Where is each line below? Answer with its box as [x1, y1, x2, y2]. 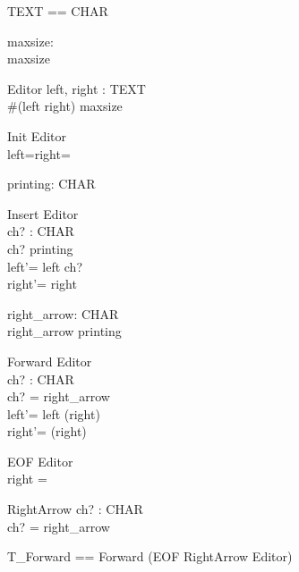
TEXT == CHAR [7, 2, 108, 20]
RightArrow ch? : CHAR [7, 500, 143, 518]
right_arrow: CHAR [7, 304, 119, 323]
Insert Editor [7, 204, 79, 223]
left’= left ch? [7, 257, 82, 275]
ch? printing [7, 239, 73, 257]
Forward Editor [7, 351, 92, 370]
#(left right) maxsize [7, 97, 123, 115]
